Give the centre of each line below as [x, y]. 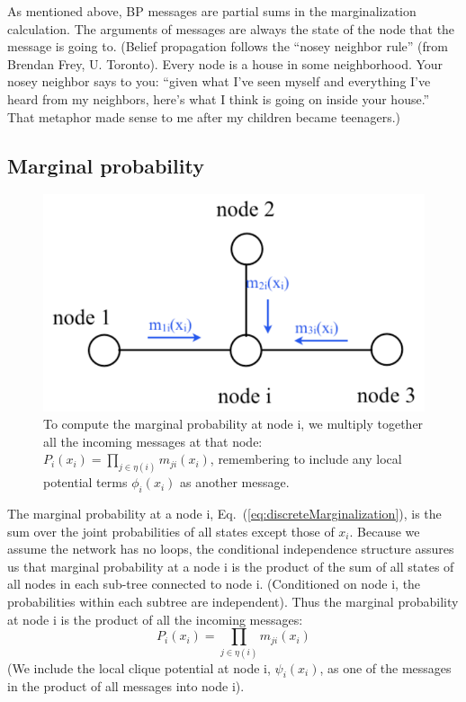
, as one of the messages [385, 667]
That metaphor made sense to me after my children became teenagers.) [204, 116]
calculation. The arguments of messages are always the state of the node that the [231, 28]
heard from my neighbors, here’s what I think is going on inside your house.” [219, 98]
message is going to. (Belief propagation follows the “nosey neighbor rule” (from [228, 46]
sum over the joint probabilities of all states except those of [171, 531]
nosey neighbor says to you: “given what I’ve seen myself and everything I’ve [219, 81]
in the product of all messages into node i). [126, 686]
